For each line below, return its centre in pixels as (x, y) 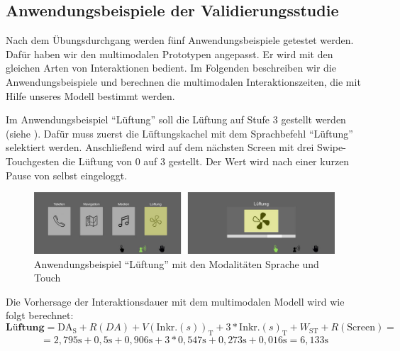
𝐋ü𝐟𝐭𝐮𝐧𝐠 (25, 328)
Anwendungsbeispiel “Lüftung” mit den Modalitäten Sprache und (177, 263)
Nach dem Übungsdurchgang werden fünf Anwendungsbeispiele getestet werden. (180, 40)
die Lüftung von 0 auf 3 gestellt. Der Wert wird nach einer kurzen (206, 161)
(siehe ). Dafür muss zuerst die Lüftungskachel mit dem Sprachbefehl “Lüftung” (179, 133)
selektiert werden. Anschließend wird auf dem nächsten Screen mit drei (160, 147)
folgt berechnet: (40, 315)
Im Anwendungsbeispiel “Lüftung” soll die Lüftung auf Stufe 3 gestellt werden (176, 119)
